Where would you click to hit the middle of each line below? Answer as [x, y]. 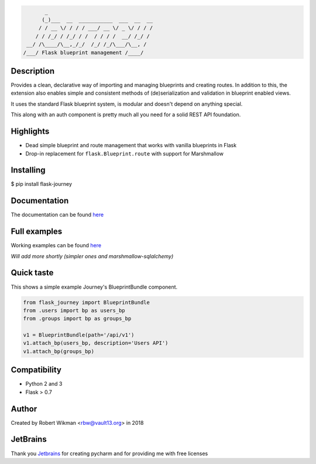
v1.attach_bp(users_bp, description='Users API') [96, 343]
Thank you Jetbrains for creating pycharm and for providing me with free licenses [109, 453]
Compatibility [36, 370]
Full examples [37, 232]
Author [24, 409]
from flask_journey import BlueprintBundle [87, 302]
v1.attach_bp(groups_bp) [59, 351]
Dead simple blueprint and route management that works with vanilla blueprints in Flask [131, 146]
